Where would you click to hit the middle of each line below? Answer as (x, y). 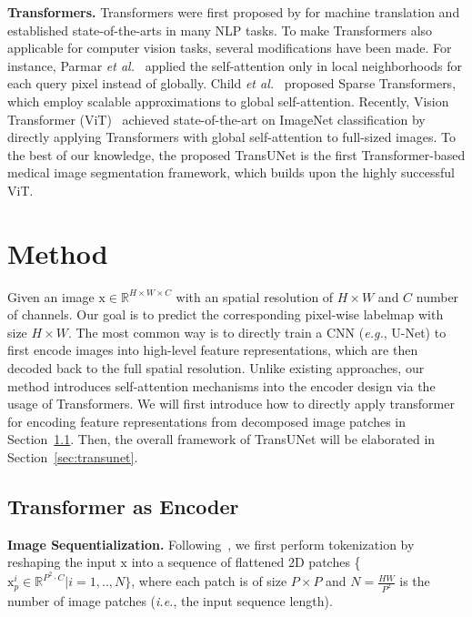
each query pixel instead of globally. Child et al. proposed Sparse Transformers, (232, 83)
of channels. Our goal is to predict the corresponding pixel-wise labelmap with (226, 314)
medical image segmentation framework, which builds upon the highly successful (231, 172)
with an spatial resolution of (255, 296)
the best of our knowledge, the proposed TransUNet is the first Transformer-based (236, 154)
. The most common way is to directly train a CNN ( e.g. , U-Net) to (257, 332)
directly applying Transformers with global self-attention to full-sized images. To (231, 137)
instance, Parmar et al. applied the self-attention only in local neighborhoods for (235, 65)
